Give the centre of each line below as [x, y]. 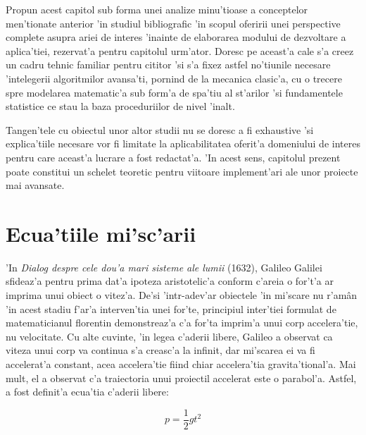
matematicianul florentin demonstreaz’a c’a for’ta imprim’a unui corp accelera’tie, [182, 323]
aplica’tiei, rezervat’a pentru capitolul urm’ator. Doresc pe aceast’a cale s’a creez [180, 50]
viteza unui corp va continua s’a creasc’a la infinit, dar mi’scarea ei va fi [160, 350]
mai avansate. [35, 185]
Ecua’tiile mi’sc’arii [101, 233]
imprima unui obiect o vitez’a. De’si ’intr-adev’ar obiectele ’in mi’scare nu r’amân [182, 295]
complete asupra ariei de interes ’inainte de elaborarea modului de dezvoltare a [176, 37]
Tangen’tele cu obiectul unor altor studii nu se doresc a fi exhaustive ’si [160, 129]
